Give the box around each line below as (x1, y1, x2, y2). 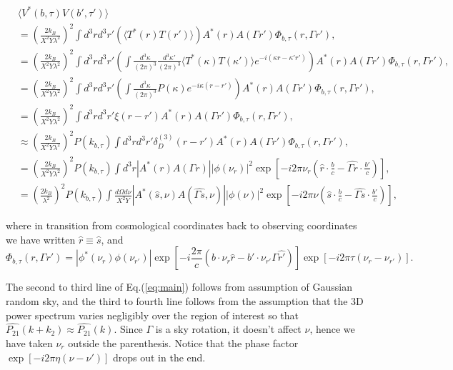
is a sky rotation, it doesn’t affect (155, 321, 302, 336)
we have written (6, 231, 76, 246)
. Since (114, 321, 143, 336)
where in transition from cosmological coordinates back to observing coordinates (6, 218, 357, 233)
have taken (6, 336, 53, 351)
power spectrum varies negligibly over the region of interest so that (6, 307, 299, 322)
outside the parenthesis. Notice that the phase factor (68, 336, 299, 351)
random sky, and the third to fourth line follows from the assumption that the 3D (6, 294, 364, 309)
